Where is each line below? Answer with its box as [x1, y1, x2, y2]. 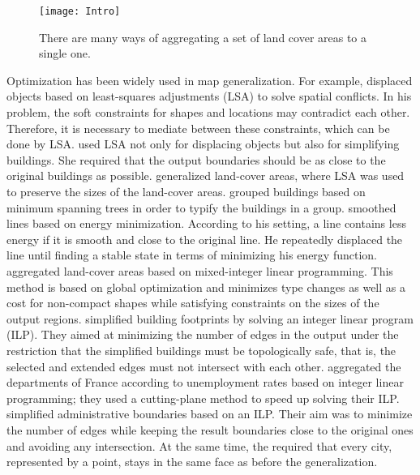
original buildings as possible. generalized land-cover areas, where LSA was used [6, 167, 405, 184]
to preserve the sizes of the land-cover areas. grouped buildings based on [6, 183, 366, 199]
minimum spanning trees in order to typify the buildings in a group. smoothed [6, 199, 396, 216]
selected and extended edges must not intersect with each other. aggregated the [6, 357, 401, 374]
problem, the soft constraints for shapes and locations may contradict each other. [6, 104, 410, 121]
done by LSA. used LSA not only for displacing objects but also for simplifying [6, 135, 400, 152]
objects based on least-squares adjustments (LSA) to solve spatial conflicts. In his [6, 88, 412, 105]
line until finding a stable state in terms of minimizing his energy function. [6, 246, 377, 263]
